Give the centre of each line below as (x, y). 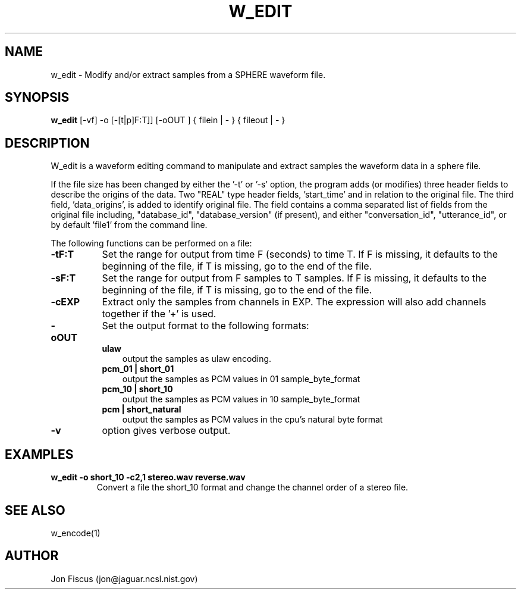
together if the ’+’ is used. (159, 314)
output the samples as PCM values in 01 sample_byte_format (241, 379)
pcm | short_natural (142, 409)
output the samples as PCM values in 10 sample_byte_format (241, 399)
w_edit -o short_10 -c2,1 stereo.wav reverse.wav (148, 477)
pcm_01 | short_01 (138, 369)
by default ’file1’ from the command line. (129, 225)
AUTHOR (32, 556)
